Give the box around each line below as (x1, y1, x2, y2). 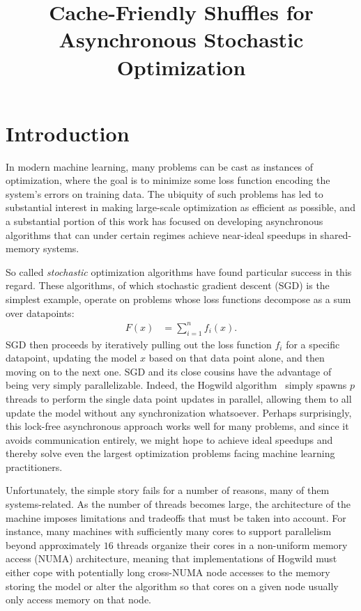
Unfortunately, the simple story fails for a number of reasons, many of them (6, 483, 330, 497)
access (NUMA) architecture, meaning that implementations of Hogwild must (6, 551, 337, 566)
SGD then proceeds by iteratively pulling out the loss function (6, 337, 272, 351)
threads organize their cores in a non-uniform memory (116, 537, 348, 552)
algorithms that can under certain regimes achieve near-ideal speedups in (6, 227, 317, 242)
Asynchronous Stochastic (59, 25, 304, 54)
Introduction (6, 118, 130, 147)
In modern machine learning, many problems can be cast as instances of (6, 159, 314, 173)
